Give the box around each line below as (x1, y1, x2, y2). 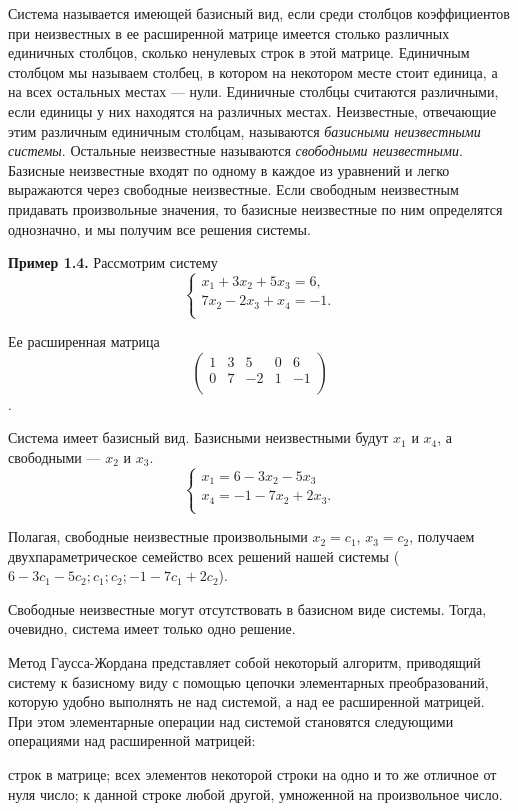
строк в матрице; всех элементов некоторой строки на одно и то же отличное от (8, 764, 497, 785)
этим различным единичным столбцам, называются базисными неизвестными (8, 120, 481, 141)
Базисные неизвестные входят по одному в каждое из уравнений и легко (8, 159, 450, 180)
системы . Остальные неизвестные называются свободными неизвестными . (8, 140, 463, 161)
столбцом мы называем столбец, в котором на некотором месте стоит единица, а (8, 61, 498, 82)
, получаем (409, 526, 475, 547)
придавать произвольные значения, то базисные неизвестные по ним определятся (8, 198, 503, 219)
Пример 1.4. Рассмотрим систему (8, 252, 218, 273)
